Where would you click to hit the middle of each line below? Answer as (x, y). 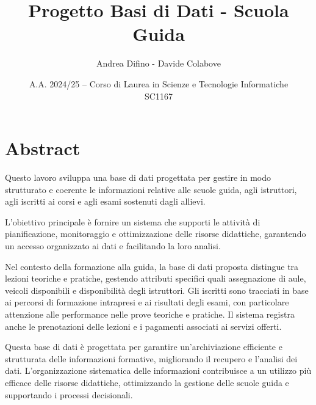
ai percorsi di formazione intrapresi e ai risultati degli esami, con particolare (147, 302)
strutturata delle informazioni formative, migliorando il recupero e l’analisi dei (151, 358)
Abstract (43, 148)
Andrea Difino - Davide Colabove (159, 63)
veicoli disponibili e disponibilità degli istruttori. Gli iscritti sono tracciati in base (157, 290)
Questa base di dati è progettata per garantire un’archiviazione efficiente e (144, 347)
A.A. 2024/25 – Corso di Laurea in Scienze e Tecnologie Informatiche (159, 83)
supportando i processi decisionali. (69, 394)
